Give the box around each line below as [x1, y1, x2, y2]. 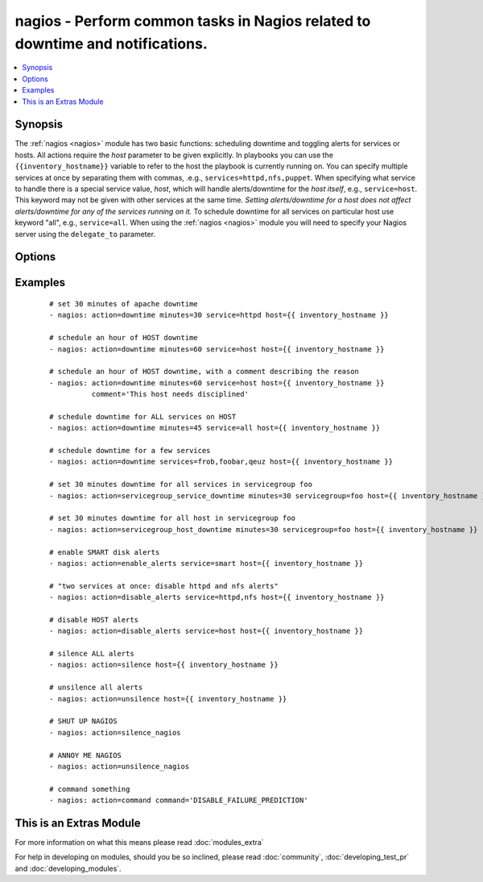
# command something [49, 784, 130, 793]
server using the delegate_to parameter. [14, 229, 156, 239]
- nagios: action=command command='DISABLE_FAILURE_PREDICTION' [49, 796, 309, 805]
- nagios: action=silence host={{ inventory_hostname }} [49, 660, 279, 669]
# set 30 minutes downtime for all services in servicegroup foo [49, 480, 313, 489]
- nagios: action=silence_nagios [49, 728, 181, 737]
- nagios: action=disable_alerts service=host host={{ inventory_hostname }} [49, 626, 364, 636]
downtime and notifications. [14, 35, 208, 52]
